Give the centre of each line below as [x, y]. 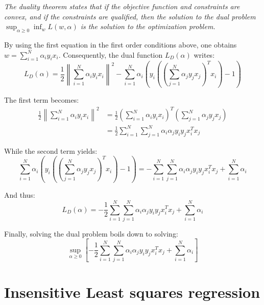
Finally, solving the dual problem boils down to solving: [91, 233]
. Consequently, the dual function [111, 54]
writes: [204, 54]
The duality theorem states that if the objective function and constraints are [122, 6]
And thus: [20, 195]
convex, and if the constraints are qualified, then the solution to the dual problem [130, 16]
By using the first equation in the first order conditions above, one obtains [121, 44]
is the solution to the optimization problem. [148, 26]
